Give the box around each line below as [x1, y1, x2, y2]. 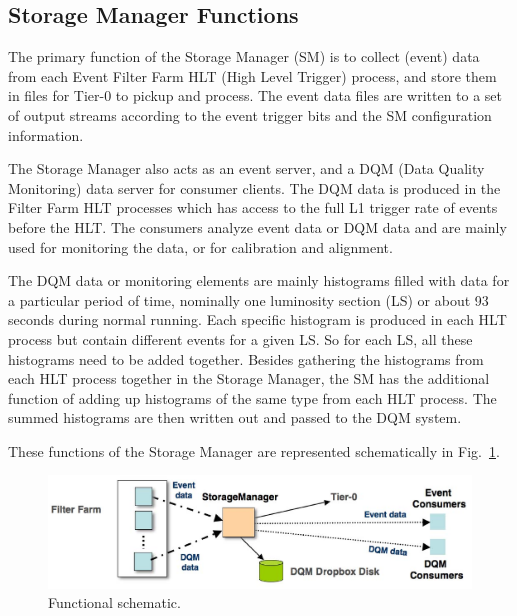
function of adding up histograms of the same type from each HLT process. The [8, 387, 497, 408]
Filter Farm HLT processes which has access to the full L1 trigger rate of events [8, 197, 498, 218]
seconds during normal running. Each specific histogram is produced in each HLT [8, 309, 507, 330]
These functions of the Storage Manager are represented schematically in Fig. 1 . [8, 440, 500, 461]
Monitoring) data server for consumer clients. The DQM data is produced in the [8, 177, 501, 198]
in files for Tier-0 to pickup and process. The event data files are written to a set [8, 85, 503, 106]
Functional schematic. [48, 592, 181, 613]
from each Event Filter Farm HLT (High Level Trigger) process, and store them [8, 65, 497, 86]
